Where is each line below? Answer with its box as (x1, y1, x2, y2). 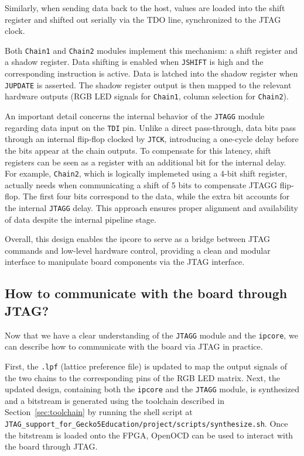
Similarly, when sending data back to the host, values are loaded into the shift (5, 2, 285, 13)
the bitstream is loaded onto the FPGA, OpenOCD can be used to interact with (5, 429, 293, 441)
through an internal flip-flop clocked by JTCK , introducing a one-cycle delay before (5, 133, 299, 145)
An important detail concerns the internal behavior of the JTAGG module (5, 110, 265, 122)
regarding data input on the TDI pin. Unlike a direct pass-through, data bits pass (5, 121, 296, 133)
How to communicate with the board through (5, 284, 288, 302)
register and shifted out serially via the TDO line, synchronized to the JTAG (5, 13, 281, 25)
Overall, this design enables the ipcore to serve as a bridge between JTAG (5, 233, 271, 245)
